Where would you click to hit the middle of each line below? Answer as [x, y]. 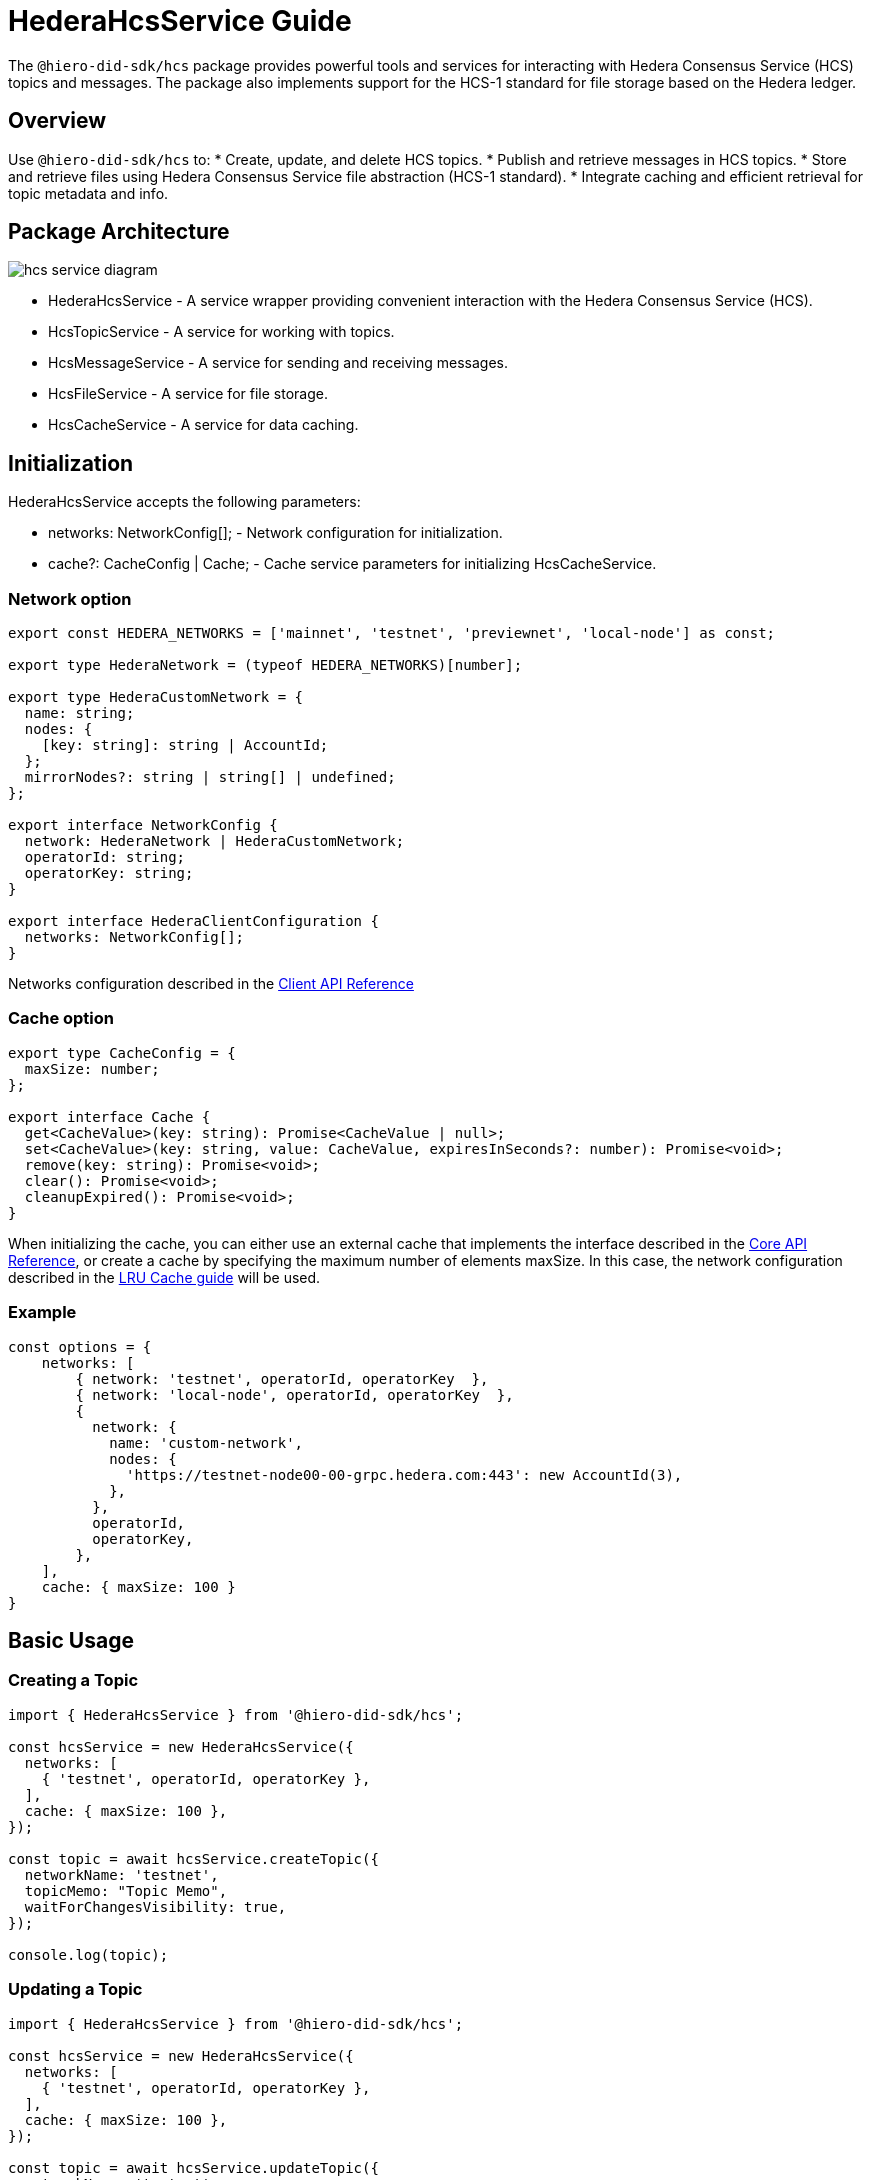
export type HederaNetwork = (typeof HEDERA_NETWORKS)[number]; [265, 665]
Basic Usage [71, 1640]
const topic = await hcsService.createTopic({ [193, 1858]
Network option [70, 598]
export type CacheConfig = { [122, 1052]
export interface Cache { [109, 1116]
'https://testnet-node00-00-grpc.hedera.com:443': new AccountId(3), [404, 1474]
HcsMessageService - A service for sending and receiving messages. [278, 363]
